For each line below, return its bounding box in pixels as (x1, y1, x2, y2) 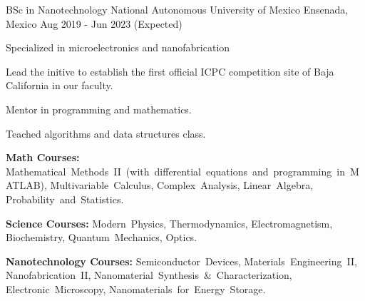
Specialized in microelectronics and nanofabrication (6, 40, 230, 55)
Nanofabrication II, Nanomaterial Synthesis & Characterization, (6, 267, 292, 282)
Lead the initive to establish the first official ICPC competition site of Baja (6, 63, 334, 78)
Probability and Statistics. (6, 191, 124, 206)
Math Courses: (6, 150, 80, 165)
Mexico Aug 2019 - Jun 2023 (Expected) (6, 16, 182, 31)
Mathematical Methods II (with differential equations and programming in (6, 163, 345, 178)
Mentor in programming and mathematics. (6, 101, 192, 116)
